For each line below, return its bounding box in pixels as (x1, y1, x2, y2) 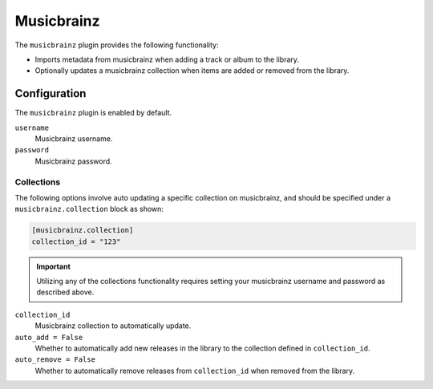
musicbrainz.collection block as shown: (14, 205, 164, 214)
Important (36, 261, 71, 271)
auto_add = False (14, 333, 83, 342)
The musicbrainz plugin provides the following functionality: (14, 40, 220, 50)
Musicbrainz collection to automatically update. (34, 321, 192, 330)
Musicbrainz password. (34, 156, 112, 166)
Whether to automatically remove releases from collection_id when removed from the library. (34, 366, 355, 375)
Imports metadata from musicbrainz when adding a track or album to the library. (34, 55, 300, 64)
